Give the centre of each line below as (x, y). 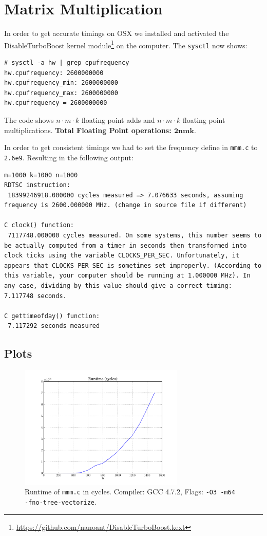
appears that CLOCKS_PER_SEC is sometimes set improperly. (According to (133, 265)
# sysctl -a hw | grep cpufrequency (67, 63)
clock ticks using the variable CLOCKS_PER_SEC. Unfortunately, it (122, 256)
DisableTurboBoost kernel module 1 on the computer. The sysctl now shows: (126, 44)
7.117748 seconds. (35, 296)
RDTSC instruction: (37, 185)
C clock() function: (39, 225)
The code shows (29, 120)
